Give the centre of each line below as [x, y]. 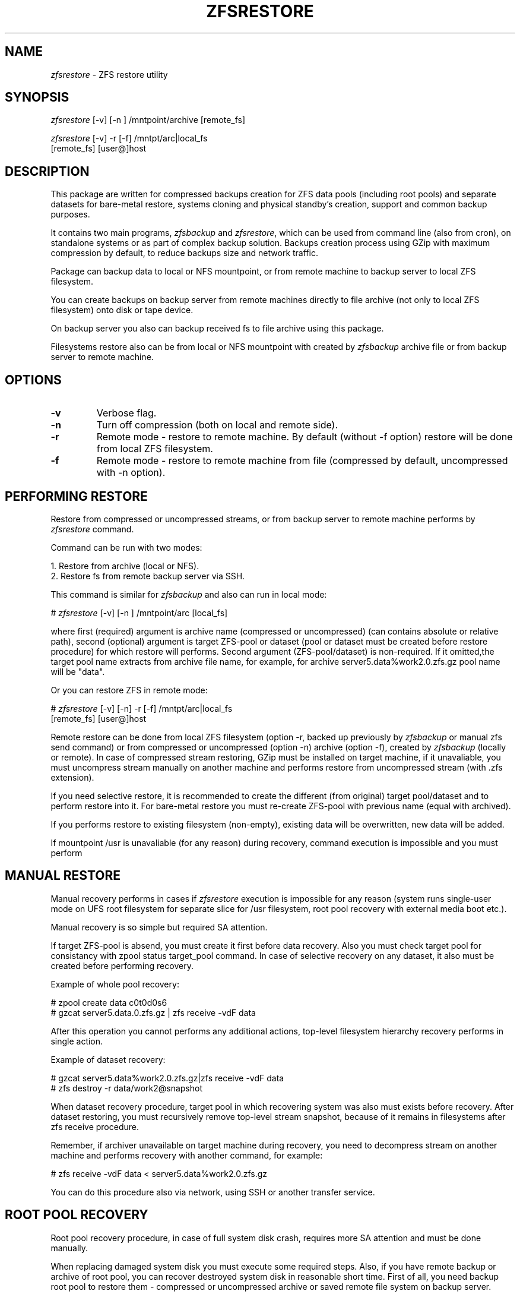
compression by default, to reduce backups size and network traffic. [184, 253]
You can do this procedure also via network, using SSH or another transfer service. [213, 1192]
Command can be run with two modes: [126, 547]
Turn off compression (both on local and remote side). [217, 425]
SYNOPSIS [37, 97]
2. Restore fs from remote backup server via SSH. [148, 576]
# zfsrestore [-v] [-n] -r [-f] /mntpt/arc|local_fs [142, 708]
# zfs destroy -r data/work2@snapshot [126, 1088]
